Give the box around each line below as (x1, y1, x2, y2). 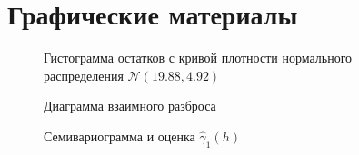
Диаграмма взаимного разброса (44, 96, 216, 115)
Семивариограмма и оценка (44, 126, 195, 145)
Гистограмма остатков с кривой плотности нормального (44, 48, 353, 67)
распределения (44, 65, 124, 84)
